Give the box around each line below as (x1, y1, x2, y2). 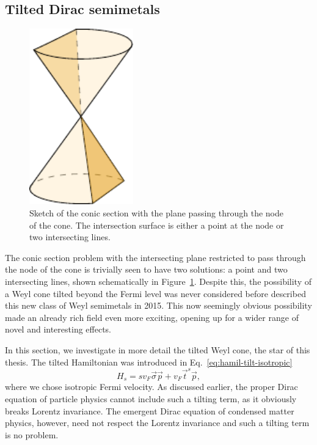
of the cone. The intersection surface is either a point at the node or (29, 218, 284, 231)
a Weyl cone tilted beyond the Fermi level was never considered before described (5, 287, 306, 300)
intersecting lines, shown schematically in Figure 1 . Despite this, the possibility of (5, 275, 312, 287)
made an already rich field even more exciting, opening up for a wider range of (5, 311, 299, 323)
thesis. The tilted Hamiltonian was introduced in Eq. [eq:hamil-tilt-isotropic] (5, 355, 293, 368)
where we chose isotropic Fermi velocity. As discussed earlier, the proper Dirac (5, 380, 298, 393)
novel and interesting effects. (5, 323, 112, 336)
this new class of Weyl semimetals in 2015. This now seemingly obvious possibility (5, 299, 312, 312)
